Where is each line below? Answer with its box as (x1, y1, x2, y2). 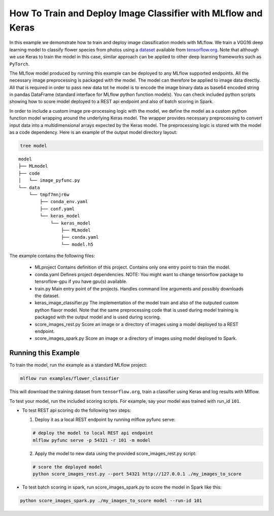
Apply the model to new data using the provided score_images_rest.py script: (35, 450, 197, 457)
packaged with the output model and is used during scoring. (35, 314, 161, 320)
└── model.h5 (61, 241, 94, 247)
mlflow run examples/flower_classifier (20, 376, 119, 381)
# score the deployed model (32, 464, 102, 470)
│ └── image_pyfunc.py (18, 178, 80, 183)
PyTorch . (9, 61, 30, 67)
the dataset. (35, 293, 60, 299)
